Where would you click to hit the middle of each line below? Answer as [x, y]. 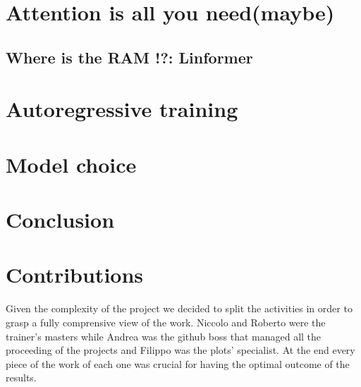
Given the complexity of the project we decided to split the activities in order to [179, 308]
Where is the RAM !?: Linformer [129, 57]
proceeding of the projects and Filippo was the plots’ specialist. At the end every [180, 350]
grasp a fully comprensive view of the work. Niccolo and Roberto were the [166, 322]
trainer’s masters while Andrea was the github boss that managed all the [164, 336]
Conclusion [60, 220]
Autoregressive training [122, 109]
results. [21, 377]
